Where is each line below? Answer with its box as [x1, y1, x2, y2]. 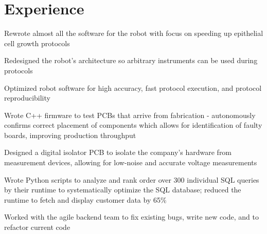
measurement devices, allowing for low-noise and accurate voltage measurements [4, 157, 257, 168]
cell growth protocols [4, 37, 70, 48]
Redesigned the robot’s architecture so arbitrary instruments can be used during [4, 55, 258, 66]
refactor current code [4, 222, 70, 232]
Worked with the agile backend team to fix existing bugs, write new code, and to [4, 211, 259, 222]
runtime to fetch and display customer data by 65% [4, 194, 167, 205]
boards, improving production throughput [4, 129, 136, 140]
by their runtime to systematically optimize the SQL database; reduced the [4, 184, 241, 195]
